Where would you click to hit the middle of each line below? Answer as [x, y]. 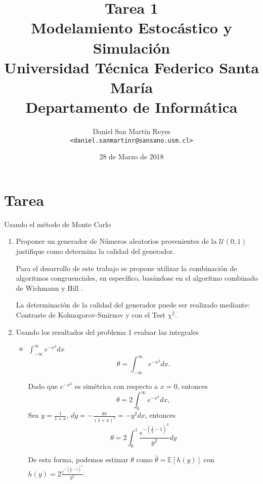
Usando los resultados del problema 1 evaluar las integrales [107, 332]
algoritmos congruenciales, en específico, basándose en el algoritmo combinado [137, 278]
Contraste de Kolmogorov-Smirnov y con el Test [91, 315]
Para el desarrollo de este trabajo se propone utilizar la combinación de [126, 268]
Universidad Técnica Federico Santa [131, 67]
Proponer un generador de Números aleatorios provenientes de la [116, 241]
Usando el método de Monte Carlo [57, 224]
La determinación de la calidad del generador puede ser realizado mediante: [133, 305]
